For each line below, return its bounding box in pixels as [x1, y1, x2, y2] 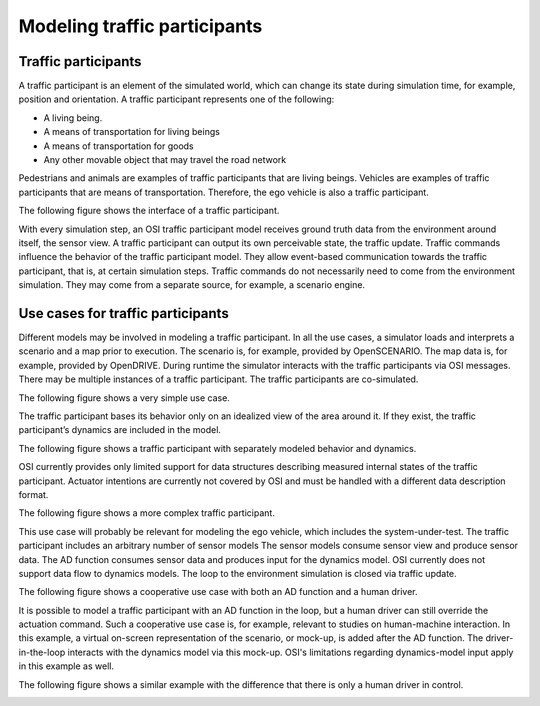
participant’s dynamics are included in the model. [18, 424, 222, 436]
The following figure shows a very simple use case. [18, 391, 230, 404]
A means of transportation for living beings [43, 126, 220, 138]
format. [18, 488, 49, 500]
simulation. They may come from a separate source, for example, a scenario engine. [18, 279, 365, 291]
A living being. [43, 111, 103, 124]
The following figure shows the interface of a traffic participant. [18, 205, 280, 217]
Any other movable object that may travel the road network [43, 154, 287, 166]
